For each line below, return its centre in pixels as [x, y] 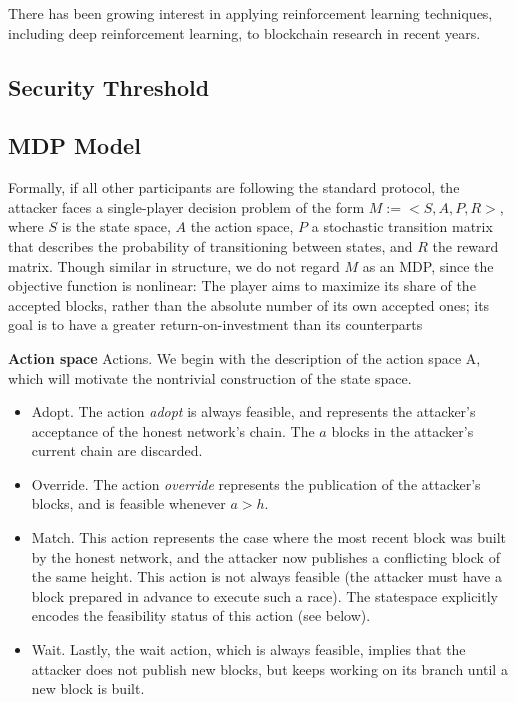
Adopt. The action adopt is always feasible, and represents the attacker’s [253, 411]
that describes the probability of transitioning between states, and [210, 245]
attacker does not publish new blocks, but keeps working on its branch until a [269, 668]
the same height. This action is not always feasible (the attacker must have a [266, 576]
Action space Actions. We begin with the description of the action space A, [244, 357]
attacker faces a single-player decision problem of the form [186, 206]
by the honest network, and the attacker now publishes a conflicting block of [265, 556]
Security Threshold [109, 86]
